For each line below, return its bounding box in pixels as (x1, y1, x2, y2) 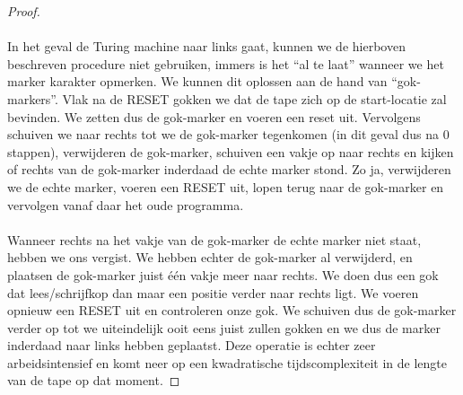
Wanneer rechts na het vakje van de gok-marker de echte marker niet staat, (7, 230, 422, 249)
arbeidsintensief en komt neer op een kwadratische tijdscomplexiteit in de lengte (7, 353, 448, 372)
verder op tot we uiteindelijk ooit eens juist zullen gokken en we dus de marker (7, 318, 441, 337)
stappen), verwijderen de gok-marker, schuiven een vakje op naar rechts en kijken (7, 142, 454, 161)
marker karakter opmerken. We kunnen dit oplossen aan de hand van (7, 72, 388, 91)
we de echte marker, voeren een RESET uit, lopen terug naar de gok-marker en (7, 177, 444, 196)
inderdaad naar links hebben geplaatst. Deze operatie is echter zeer (7, 336, 376, 355)
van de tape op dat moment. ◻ (7, 371, 180, 390)
